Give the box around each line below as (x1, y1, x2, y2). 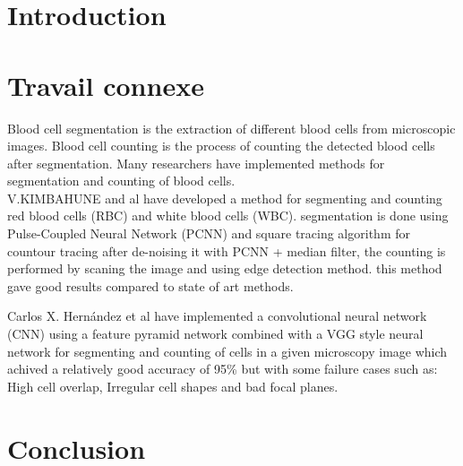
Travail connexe (7, 66, 204, 103)
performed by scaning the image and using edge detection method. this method (7, 259, 442, 278)
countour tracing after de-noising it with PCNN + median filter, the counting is (7, 241, 446, 260)
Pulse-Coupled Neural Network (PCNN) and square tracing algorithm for (7, 224, 410, 243)
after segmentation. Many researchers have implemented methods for (7, 153, 385, 172)
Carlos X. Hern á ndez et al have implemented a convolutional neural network (7, 306, 427, 325)
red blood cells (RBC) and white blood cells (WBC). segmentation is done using (7, 206, 449, 225)
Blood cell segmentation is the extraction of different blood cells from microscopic (7, 118, 456, 137)
